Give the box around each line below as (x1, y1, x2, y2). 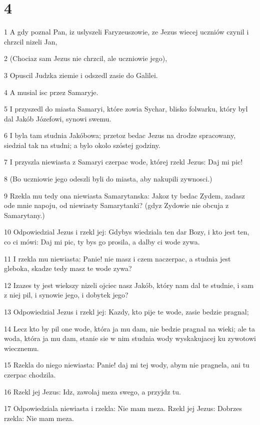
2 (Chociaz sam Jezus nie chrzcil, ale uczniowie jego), (4, 53, 167, 63)
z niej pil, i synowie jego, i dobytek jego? (4, 289, 128, 300)
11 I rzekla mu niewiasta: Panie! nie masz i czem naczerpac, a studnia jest (4, 253, 231, 263)
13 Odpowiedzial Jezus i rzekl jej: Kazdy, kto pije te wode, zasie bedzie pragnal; (4, 306, 249, 316)
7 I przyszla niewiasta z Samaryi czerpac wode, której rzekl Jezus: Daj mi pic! (4, 156, 243, 167)
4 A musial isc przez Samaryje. (4, 86, 98, 97)
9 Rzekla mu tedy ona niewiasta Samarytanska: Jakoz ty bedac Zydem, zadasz (4, 190, 245, 200)
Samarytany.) (4, 209, 45, 220)
